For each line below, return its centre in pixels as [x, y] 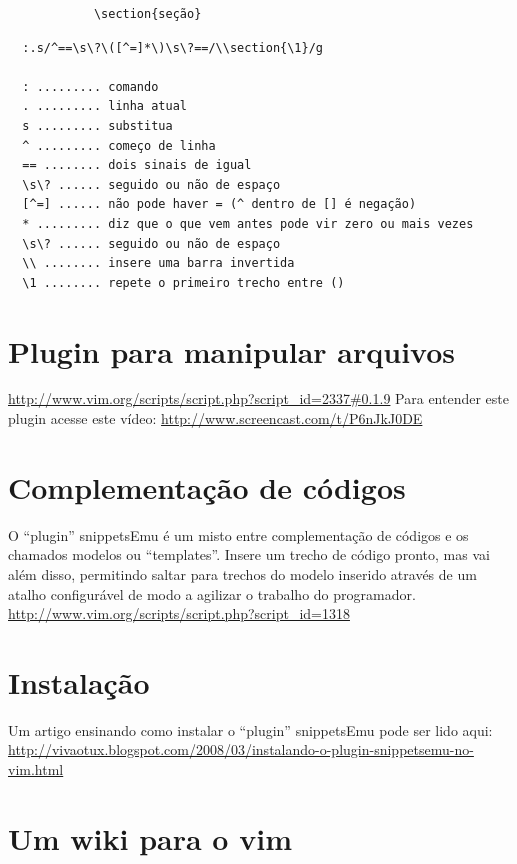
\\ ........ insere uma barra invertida [158, 263]
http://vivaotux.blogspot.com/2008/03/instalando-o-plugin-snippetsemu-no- [241, 749]
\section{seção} [147, 14]
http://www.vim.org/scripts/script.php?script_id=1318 [179, 613]
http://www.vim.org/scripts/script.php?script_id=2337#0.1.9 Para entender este [258, 398]
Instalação [79, 681]
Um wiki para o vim [150, 837]
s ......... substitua [97, 125]
